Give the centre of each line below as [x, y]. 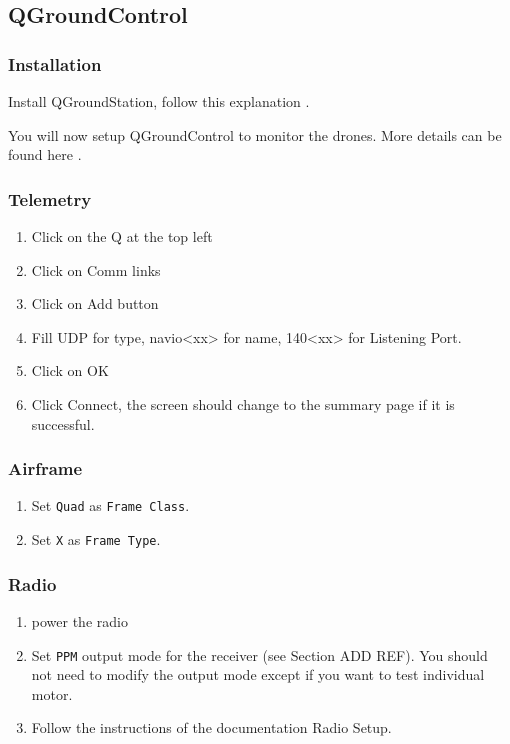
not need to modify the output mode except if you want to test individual [258, 674]
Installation [55, 63]
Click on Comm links [96, 269]
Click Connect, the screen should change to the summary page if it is [243, 403]
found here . [45, 154]
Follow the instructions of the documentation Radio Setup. [211, 727]
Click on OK [70, 370]
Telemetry [50, 198]
